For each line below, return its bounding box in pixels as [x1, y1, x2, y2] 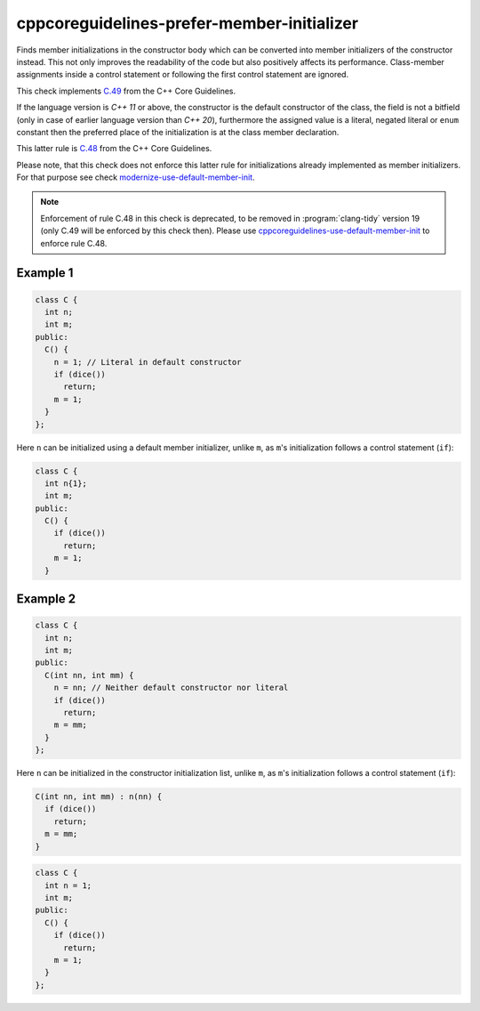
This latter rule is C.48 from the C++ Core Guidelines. [16, 143, 212, 154]
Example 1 [16, 265, 74, 280]
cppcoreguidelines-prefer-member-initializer [16, 13, 359, 33]
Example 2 [16, 592, 76, 607]
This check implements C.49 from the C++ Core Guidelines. [16, 85, 236, 96]
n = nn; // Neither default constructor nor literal [53, 683, 289, 693]
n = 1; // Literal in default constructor [53, 357, 242, 367]
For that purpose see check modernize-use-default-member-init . [16, 172, 255, 182]
